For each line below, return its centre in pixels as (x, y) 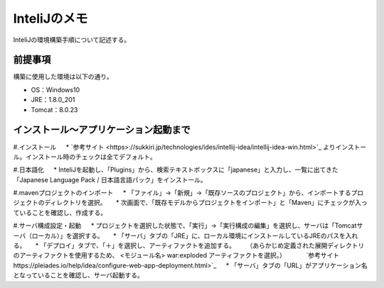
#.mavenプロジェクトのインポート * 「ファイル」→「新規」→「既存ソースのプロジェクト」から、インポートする (182, 193)
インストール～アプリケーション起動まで (102, 130)
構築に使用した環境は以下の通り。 (63, 77)
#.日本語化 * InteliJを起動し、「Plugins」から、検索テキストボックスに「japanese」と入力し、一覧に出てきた (176, 170)
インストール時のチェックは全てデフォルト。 (91, 157)
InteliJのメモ (50, 18)
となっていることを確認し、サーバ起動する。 (78, 275)
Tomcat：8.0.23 (54, 109)
